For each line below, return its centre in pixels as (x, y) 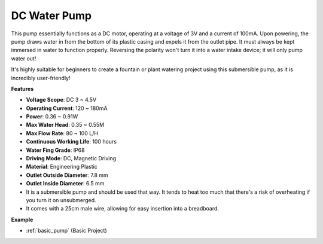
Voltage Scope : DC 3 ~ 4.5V (61, 100)
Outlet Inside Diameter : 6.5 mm (65, 184)
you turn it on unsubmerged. (61, 200)
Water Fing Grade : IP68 (55, 150)
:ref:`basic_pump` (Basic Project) (66, 231)
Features (22, 89)
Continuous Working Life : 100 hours (71, 142)
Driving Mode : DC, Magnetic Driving (71, 158)
